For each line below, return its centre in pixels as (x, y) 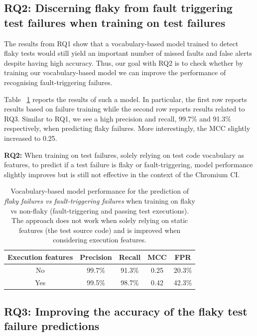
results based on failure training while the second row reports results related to (125, 109)
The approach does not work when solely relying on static (100, 220)
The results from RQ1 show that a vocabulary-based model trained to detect (121, 43)
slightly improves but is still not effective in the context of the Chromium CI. (122, 174)
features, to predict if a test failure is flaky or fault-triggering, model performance (128, 165)
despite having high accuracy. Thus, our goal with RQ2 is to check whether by (124, 62)
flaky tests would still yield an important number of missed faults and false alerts (128, 53)
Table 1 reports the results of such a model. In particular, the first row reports (126, 99)
